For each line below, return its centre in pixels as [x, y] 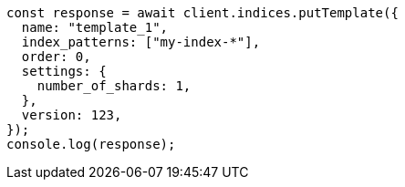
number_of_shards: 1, [114, 86]
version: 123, [72, 115]
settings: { [64, 71]
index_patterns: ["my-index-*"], [141, 42]
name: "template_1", [95, 27]
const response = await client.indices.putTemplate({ [202, 13]
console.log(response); [91, 144]
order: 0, [56, 57]
